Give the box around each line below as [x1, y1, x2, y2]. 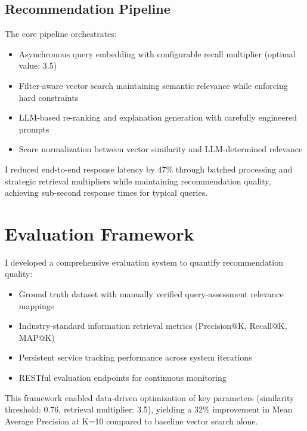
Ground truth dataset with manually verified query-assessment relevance [18, 288, 284, 300]
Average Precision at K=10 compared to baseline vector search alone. [5, 414, 258, 427]
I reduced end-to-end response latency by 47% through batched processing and [5, 162, 293, 175]
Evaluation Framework [5, 221, 194, 245]
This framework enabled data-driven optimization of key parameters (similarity [5, 391, 294, 404]
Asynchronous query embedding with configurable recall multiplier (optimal [18, 47, 296, 60]
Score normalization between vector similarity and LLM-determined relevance [18, 143, 303, 155]
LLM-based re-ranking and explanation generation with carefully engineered [18, 111, 297, 124]
